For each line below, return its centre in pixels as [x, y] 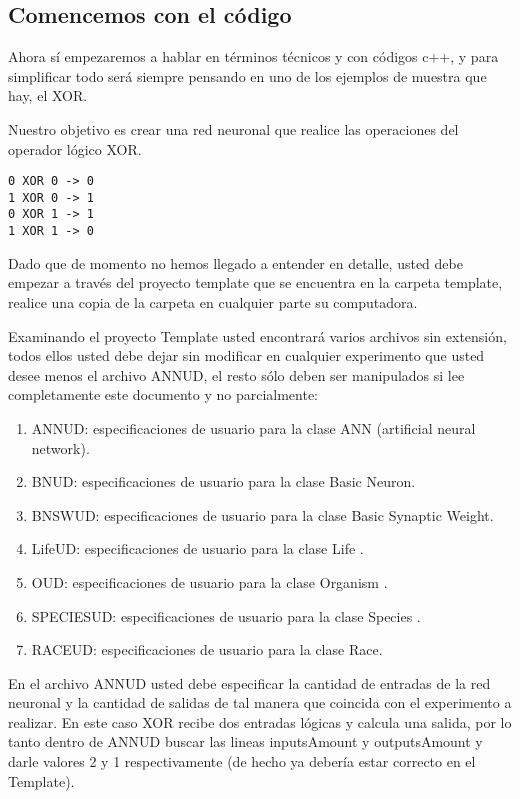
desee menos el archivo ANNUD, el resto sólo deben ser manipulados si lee [236, 374]
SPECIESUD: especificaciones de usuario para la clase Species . [226, 615]
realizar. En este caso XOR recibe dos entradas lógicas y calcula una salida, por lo [260, 721]
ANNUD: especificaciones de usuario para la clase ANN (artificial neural [253, 427]
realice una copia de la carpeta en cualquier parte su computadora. [213, 301]
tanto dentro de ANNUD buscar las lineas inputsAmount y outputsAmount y [245, 741]
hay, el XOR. [48, 95]
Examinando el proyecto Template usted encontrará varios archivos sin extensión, [257, 335]
